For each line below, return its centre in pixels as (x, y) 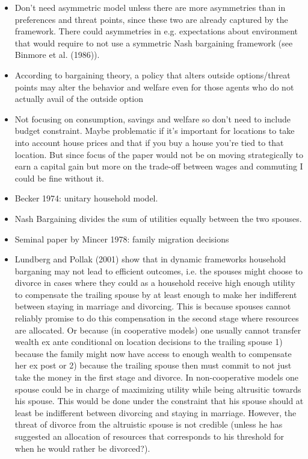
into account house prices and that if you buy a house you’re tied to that (149, 142)
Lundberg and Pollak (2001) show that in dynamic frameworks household (150, 259)
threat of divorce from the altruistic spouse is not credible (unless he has (149, 424)
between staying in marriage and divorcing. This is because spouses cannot (153, 306)
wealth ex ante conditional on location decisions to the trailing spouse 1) (149, 342)
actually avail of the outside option (79, 99)
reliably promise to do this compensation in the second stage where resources (157, 318)
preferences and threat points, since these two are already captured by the (151, 19)
